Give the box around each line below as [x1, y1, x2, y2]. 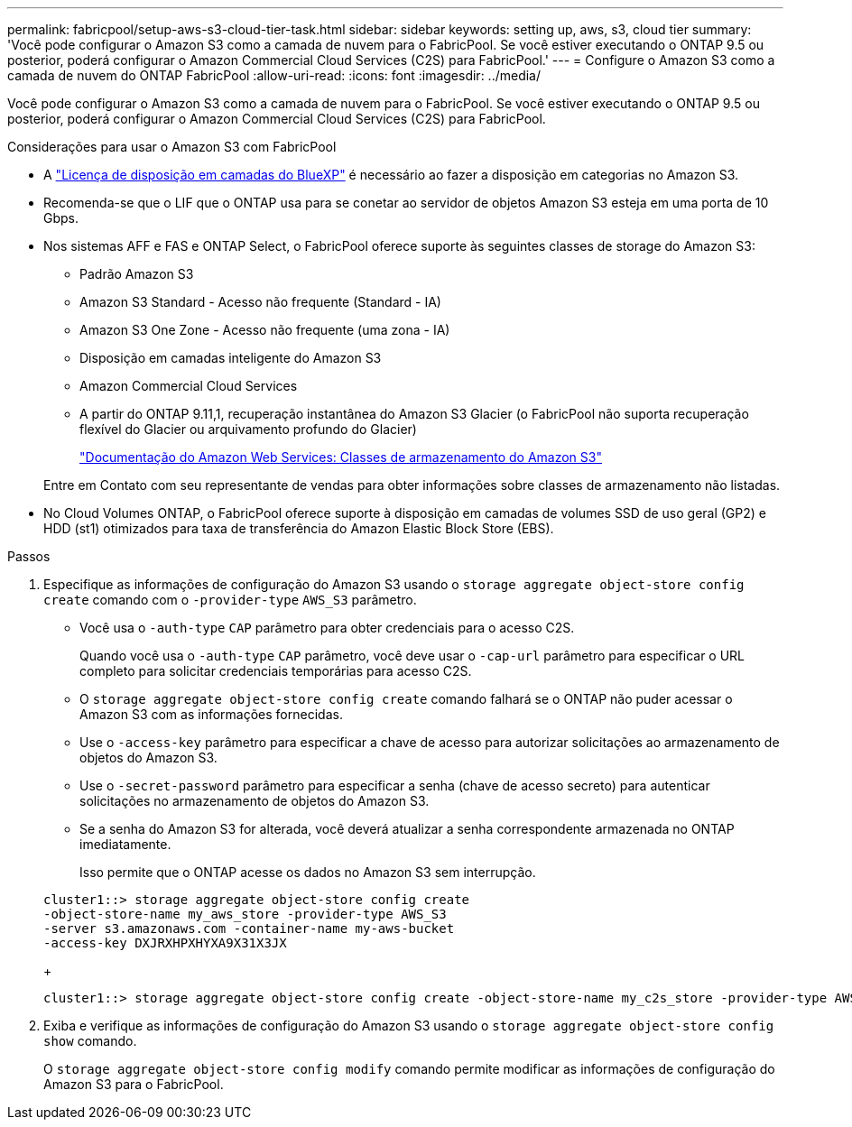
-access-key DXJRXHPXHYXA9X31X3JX [43, 936, 287, 950]
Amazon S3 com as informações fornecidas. [79, 707, 343, 722]
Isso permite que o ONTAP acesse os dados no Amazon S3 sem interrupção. [79, 864, 536, 880]
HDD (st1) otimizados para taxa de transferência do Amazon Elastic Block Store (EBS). [43, 521, 554, 536]
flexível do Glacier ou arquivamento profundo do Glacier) [79, 421, 417, 437]
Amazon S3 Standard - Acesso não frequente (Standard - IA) [79, 294, 441, 309]
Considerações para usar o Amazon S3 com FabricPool [7, 139, 337, 154]
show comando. [43, 1033, 137, 1048]
